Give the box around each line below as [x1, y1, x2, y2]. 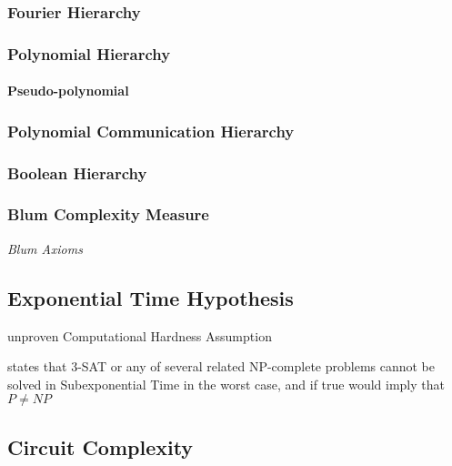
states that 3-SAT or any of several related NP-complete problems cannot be [7, 357, 436, 376]
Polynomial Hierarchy [7, 42, 171, 65]
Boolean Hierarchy [7, 161, 147, 184]
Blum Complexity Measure [7, 203, 209, 226]
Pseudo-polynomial [7, 81, 129, 100]
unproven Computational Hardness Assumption [7, 326, 272, 345]
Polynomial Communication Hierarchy [7, 119, 295, 142]
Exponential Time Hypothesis [7, 283, 294, 311]
